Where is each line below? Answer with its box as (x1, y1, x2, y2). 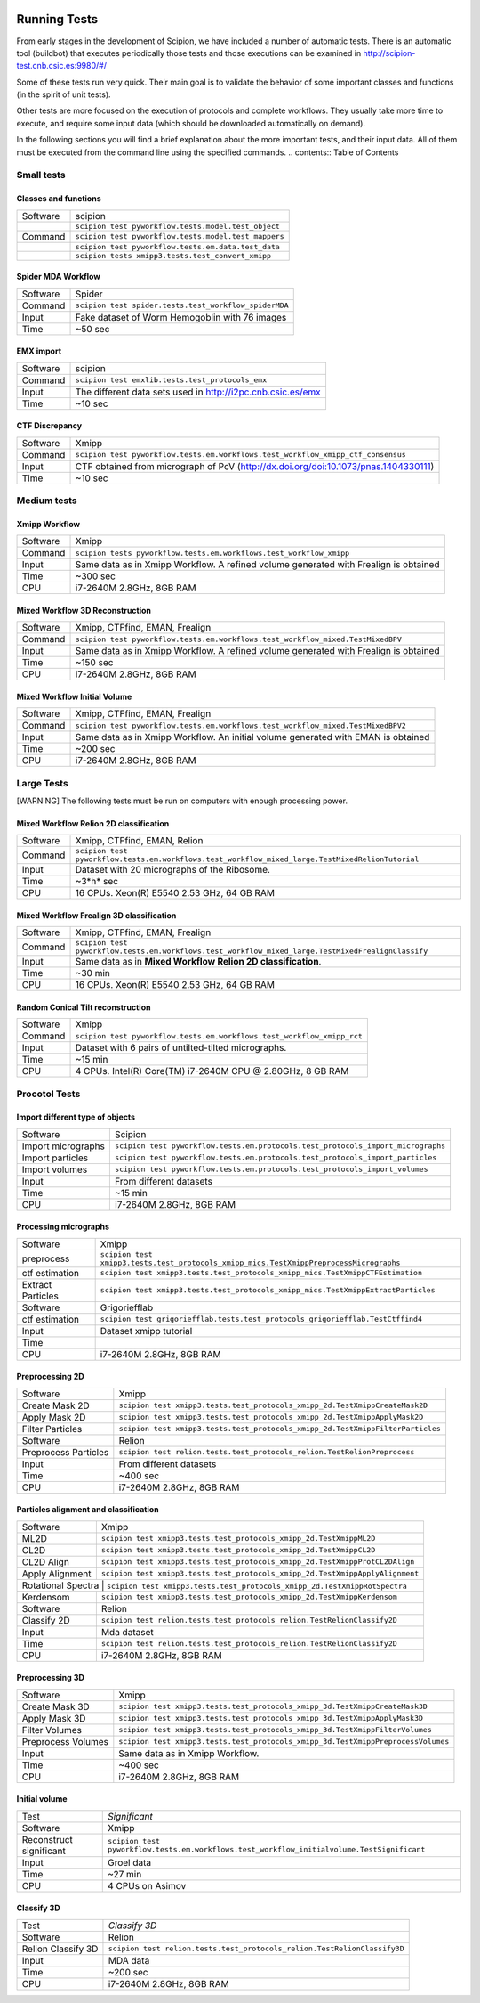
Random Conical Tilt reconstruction (16, 1002, 151, 1013)
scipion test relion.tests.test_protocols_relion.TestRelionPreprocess (118, 1447, 415, 1457)
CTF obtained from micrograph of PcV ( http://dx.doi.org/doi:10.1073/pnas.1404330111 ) (75, 460, 435, 472)
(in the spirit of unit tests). (16, 89, 111, 100)
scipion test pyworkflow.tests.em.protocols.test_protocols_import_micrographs (114, 1141, 446, 1151)
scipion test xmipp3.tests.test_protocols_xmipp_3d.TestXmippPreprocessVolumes (118, 1737, 450, 1747)
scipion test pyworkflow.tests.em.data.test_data (75, 241, 280, 251)
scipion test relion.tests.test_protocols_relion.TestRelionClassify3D (108, 1944, 404, 1954)
